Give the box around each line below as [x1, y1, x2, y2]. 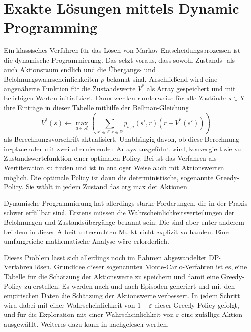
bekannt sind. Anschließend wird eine [106, 74, 218, 84]
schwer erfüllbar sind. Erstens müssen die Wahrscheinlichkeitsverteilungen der [4, 207, 235, 217]
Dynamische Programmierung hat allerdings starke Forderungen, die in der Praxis [4, 198, 248, 208]
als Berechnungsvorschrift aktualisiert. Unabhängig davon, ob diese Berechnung [4, 134, 239, 144]
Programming [4, 17, 97, 37]
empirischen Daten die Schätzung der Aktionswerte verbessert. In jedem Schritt [4, 290, 240, 300]
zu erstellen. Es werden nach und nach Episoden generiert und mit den [24, 281, 235, 291]
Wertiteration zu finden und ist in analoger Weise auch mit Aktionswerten [4, 162, 224, 172]
